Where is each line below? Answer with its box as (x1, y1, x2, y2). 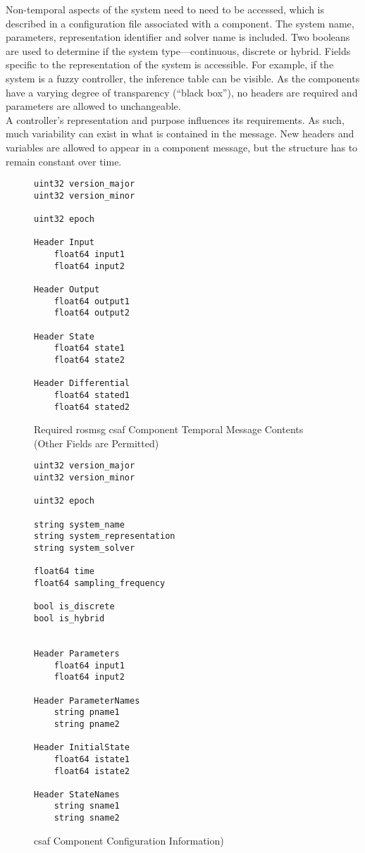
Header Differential (34, 378, 130, 389)
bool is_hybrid (34, 613, 105, 623)
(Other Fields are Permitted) (34, 435, 159, 450)
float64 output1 (54, 296, 130, 306)
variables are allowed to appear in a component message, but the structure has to (6, 139, 358, 154)
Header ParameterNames (34, 695, 140, 706)
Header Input (34, 237, 94, 248)
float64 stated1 (54, 390, 130, 400)
